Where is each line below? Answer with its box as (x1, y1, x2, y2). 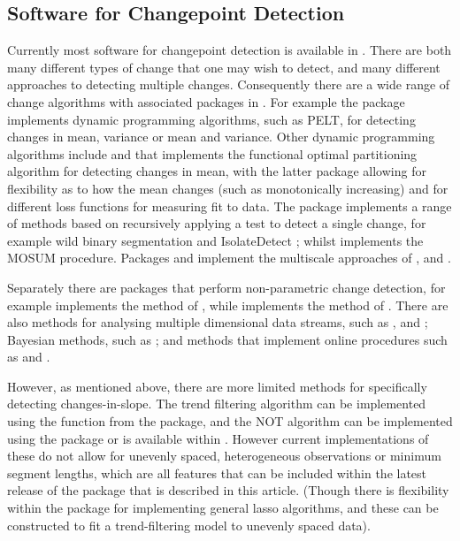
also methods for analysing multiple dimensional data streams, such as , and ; (7, 313, 428, 331)
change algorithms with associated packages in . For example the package (7, 92, 405, 110)
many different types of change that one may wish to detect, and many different (7, 57, 441, 76)
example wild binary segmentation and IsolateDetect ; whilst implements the (7, 231, 424, 249)
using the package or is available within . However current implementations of (7, 429, 429, 447)
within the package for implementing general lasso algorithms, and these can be (7, 499, 439, 517)
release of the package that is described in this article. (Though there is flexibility (7, 481, 449, 499)
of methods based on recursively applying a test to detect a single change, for (7, 214, 426, 232)
